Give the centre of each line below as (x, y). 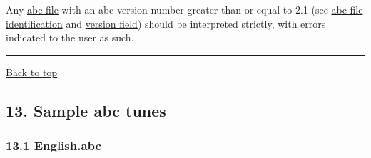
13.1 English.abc (54, 146)
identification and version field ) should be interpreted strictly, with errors (166, 23)
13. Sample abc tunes (86, 110)
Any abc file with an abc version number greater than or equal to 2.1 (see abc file (184, 9)
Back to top (32, 72)
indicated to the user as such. (70, 37)
